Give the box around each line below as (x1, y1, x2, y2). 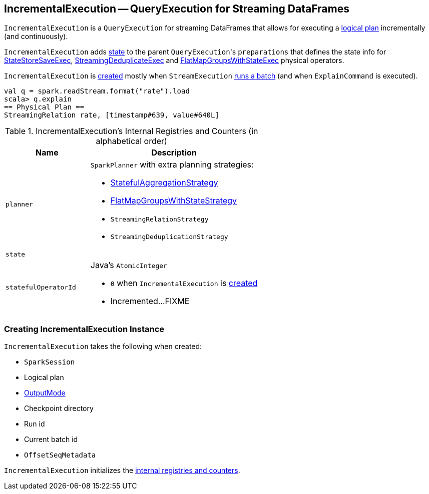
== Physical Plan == (4, 103, 85, 111)
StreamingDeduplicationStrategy (110, 233, 228, 241)
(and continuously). (4, 32, 68, 41)
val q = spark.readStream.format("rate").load (4, 87, 190, 95)
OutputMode (24, 388, 66, 397)
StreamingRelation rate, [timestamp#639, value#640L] (4, 111, 219, 119)
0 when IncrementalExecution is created (110, 278, 258, 288)
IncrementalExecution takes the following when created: (4, 342, 202, 351)
